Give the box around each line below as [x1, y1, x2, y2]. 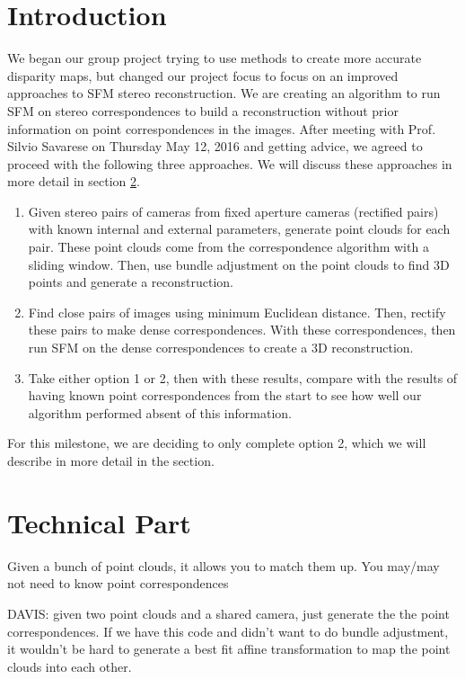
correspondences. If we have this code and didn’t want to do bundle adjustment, [7, 621, 449, 640]
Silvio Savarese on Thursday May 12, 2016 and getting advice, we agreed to [7, 137, 423, 156]
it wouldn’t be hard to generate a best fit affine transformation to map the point [7, 639, 451, 658]
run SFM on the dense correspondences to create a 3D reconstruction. [28, 338, 414, 357]
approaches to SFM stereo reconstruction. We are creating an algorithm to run [7, 84, 441, 103]
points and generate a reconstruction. [28, 272, 233, 291]
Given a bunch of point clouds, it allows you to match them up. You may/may [7, 556, 440, 575]
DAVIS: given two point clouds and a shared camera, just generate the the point [7, 603, 450, 622]
